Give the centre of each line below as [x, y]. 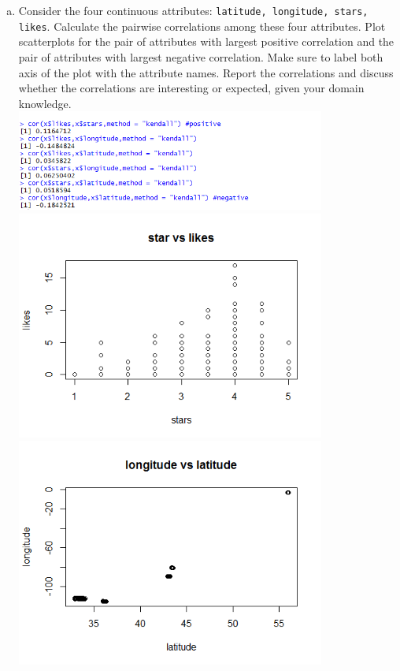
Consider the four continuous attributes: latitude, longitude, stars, [193, 10]
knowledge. [45, 103]
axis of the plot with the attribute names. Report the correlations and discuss [206, 72]
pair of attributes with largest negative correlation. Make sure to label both [201, 56]
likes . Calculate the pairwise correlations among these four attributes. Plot [202, 26]
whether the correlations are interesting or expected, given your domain [191, 88]
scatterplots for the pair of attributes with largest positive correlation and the [206, 41]
